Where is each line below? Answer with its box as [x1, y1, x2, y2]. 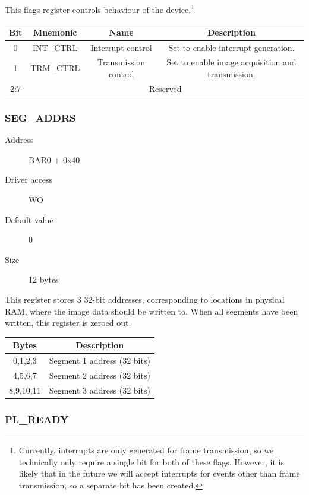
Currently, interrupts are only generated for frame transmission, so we [18, 444, 274, 456]
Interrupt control [90, 41, 152, 53]
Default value [5, 213, 53, 226]
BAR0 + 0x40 [29, 153, 80, 166]
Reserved [149, 82, 182, 94]
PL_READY [5, 411, 69, 426]
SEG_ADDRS [5, 110, 76, 125]
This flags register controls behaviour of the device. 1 [5, 2, 194, 15]
